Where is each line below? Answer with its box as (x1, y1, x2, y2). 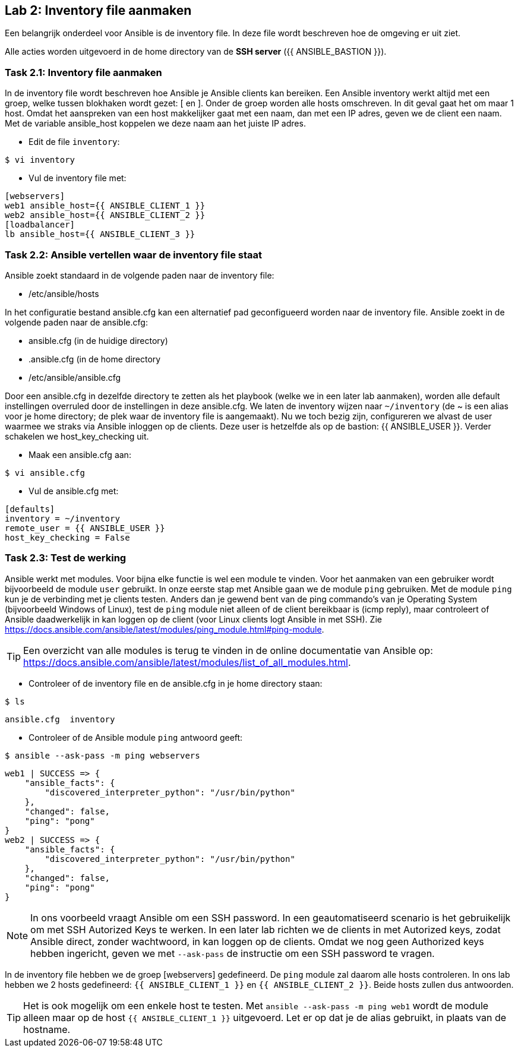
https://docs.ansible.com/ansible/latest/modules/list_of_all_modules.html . (23, 656, 351, 668)
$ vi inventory (5, 155, 75, 165)
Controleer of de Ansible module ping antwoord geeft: (29, 732, 243, 743)
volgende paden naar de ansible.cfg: (5, 317, 148, 327)
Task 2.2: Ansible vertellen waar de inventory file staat (5, 248, 262, 261)
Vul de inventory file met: (29, 173, 127, 184)
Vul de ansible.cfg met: (29, 485, 119, 496)
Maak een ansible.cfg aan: (29, 449, 131, 460)
